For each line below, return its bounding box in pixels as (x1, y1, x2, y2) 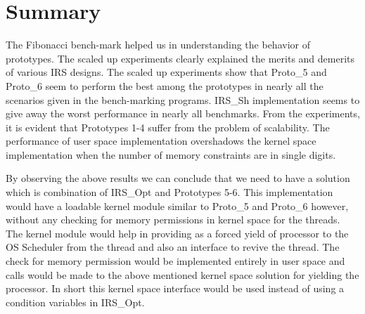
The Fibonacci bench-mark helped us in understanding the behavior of (6, 37, 310, 52)
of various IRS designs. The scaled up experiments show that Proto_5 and (6, 65, 327, 79)
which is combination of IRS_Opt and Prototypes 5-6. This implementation (6, 185, 333, 199)
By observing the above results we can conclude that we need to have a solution (6, 171, 350, 185)
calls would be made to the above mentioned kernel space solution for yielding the (6, 267, 359, 282)
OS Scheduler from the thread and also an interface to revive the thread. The (6, 240, 340, 254)
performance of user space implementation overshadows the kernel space (6, 133, 316, 148)
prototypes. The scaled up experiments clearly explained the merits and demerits (6, 51, 355, 65)
